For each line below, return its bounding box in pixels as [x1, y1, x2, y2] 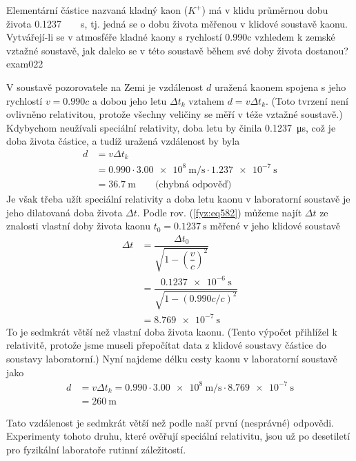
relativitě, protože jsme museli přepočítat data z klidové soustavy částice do [6, 338, 327, 352]
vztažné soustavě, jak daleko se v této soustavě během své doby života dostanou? [6, 43, 348, 57]
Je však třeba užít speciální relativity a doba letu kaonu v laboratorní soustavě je [6, 191, 350, 205]
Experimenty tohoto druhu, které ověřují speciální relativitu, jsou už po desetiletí [6, 429, 350, 443]
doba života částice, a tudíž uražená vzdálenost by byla [6, 134, 240, 148]
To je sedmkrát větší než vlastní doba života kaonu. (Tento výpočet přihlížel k [6, 324, 337, 338]
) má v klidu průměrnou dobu [201, 3, 328, 17]
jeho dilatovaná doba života [6, 205, 123, 219]
